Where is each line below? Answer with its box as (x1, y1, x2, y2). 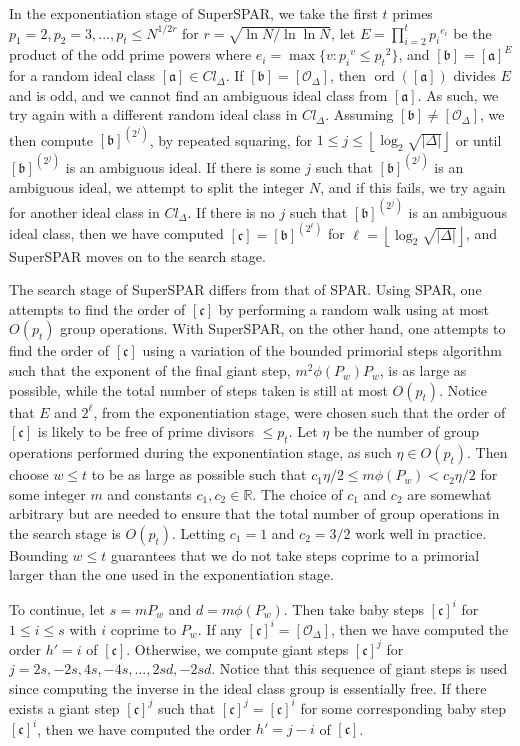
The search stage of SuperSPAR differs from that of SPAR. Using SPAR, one (9, 279, 482, 300)
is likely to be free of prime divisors (37, 421, 254, 442)
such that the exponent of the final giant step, (9, 360, 291, 381)
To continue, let (9, 598, 106, 619)
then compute (9, 129, 93, 150)
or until (455, 129, 502, 150)
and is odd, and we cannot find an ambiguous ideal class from (9, 84, 388, 105)
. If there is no (187, 201, 275, 222)
